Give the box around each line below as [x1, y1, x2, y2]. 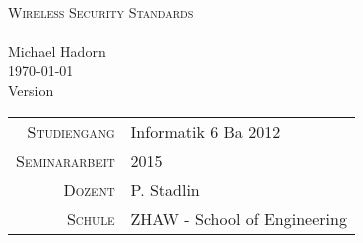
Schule [66, 206, 115, 230]
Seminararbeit [16, 148, 115, 172]
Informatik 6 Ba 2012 [130, 119, 281, 143]
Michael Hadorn [8, 40, 106, 61]
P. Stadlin [130, 177, 200, 201]
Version [8, 79, 54, 100]
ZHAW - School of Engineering [130, 206, 347, 230]
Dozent [63, 177, 115, 201]
